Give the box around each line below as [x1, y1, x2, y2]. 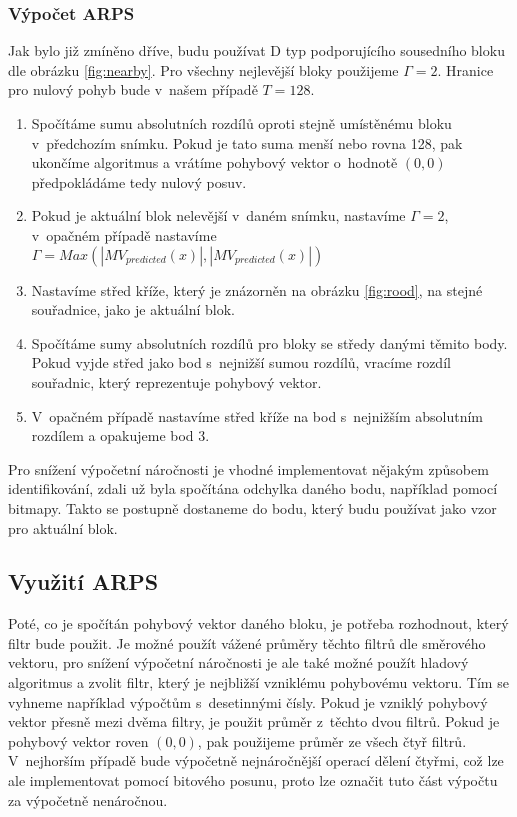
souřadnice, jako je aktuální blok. [31, 299, 235, 320]
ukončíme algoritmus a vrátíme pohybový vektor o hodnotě [31, 152, 398, 173]
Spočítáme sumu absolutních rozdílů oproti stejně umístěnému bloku [31, 113, 452, 133]
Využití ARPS [8, 566, 159, 597]
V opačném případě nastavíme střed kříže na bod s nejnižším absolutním [31, 405, 484, 426]
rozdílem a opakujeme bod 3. [31, 425, 210, 446]
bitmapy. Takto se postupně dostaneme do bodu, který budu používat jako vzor [8, 497, 497, 518]
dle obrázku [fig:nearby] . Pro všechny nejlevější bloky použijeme [8, 59, 399, 80]
